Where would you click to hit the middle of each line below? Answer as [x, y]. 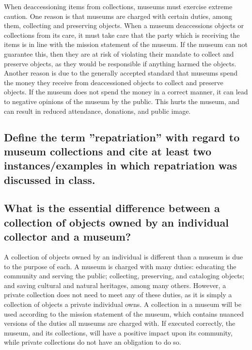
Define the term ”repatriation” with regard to [122, 137]
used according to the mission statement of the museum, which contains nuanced [124, 313]
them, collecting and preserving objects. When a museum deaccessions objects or [124, 25]
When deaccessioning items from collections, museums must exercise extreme [118, 6]
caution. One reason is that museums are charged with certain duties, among [118, 16]
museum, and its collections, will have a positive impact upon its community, [118, 332]
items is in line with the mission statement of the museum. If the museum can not [126, 44]
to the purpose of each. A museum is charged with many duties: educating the [120, 266]
